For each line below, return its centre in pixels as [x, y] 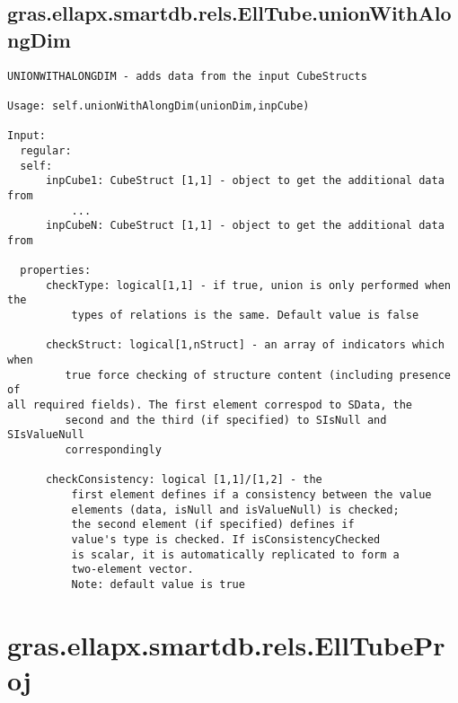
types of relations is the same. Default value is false [245, 316]
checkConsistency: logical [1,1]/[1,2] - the [184, 480]
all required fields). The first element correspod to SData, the [210, 405]
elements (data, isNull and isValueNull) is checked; [235, 510]
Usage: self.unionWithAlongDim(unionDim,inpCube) [159, 105]
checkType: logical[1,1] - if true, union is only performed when [248, 285]
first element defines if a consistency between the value [251, 494]
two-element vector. [132, 570]
